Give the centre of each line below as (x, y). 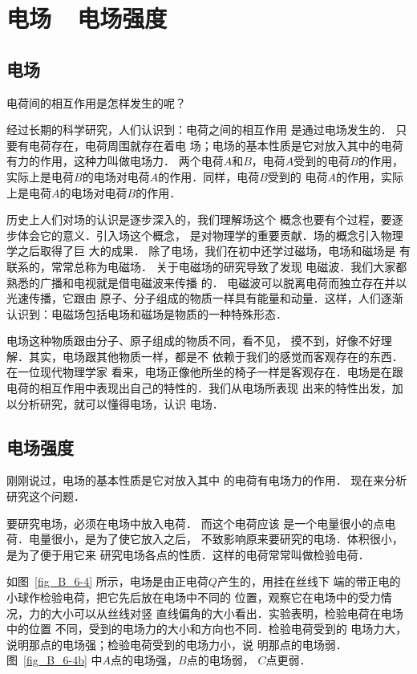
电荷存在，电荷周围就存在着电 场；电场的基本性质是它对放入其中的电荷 (216, 145)
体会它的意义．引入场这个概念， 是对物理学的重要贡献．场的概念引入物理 (210, 235)
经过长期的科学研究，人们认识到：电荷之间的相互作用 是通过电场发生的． (199, 130)
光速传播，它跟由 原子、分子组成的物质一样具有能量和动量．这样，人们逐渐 (205, 298)
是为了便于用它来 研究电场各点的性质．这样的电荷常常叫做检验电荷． (188, 554)
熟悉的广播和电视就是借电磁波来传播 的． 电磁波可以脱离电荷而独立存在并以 (207, 282)
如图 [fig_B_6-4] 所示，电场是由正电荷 (107, 581)
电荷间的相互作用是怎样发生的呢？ (96, 102)
